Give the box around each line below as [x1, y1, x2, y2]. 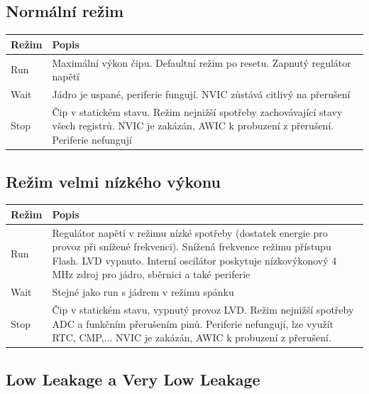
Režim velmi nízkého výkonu [6, 170, 221, 192]
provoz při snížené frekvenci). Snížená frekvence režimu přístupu [52, 239, 331, 254]
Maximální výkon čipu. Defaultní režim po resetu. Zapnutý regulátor [52, 55, 351, 70]
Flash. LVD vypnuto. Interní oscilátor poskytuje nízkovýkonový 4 [52, 252, 337, 267]
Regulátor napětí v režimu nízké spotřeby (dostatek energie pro [52, 225, 328, 240]
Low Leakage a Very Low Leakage [6, 368, 260, 390]
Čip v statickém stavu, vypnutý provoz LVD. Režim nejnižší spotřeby [52, 302, 354, 317]
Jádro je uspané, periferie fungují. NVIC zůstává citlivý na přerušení [52, 86, 351, 101]
